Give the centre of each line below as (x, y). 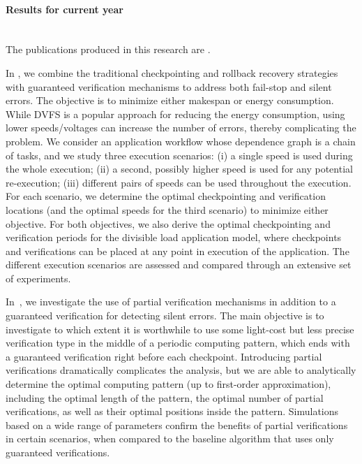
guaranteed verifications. (58, 452)
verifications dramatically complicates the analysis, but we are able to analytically (181, 370)
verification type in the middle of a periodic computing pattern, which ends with (178, 343)
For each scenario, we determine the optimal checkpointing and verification (166, 196)
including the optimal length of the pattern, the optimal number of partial (165, 397)
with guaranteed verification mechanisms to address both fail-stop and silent (169, 86)
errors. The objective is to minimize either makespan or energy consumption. (170, 100)
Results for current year (65, 9)
